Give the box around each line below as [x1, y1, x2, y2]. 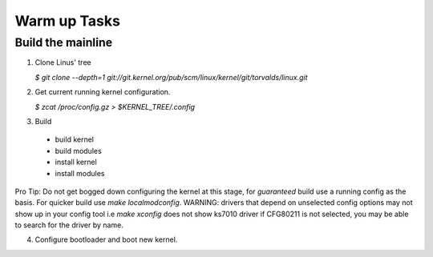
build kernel [55, 135, 94, 144]
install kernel [55, 157, 98, 167]
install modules [55, 168, 105, 178]
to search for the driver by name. [14, 220, 123, 230]
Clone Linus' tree [34, 58, 91, 67]
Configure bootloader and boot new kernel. [34, 235, 178, 244]
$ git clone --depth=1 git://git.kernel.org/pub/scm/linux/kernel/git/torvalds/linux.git [34, 72, 308, 82]
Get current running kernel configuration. [34, 87, 171, 97]
